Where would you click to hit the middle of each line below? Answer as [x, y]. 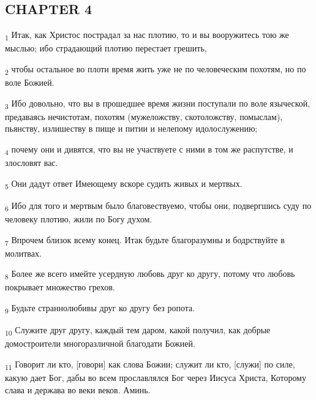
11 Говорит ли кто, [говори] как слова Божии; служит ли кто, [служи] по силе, [150, 364]
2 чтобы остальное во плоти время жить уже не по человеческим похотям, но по [156, 69]
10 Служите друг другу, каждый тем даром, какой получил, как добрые [138, 330]
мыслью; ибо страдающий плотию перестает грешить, [106, 48]
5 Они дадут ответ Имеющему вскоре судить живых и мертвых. [124, 184]
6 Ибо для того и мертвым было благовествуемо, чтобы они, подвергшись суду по [158, 206]
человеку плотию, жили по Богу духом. [79, 218]
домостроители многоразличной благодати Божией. [100, 343]
